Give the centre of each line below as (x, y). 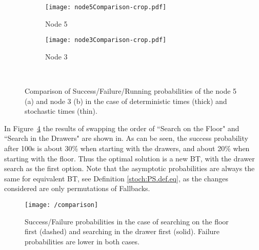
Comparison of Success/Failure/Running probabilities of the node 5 (131, 91)
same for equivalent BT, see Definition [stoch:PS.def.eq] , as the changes (116, 178)
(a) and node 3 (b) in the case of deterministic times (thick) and (126, 101)
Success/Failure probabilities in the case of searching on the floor (127, 221)
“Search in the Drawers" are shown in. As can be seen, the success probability (126, 138)
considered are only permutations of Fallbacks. (77, 188)
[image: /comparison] (62, 205)
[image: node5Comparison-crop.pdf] (106, 7)
